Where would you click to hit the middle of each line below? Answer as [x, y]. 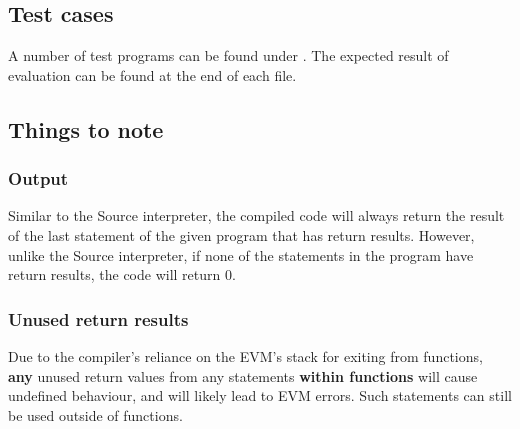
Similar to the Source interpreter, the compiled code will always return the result [256, 215]
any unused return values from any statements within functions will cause [243, 375]
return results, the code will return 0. [122, 274]
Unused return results [98, 318]
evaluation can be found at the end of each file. [152, 74]
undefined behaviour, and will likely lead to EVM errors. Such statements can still [260, 395]
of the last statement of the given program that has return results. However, [241, 234]
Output [38, 178]
